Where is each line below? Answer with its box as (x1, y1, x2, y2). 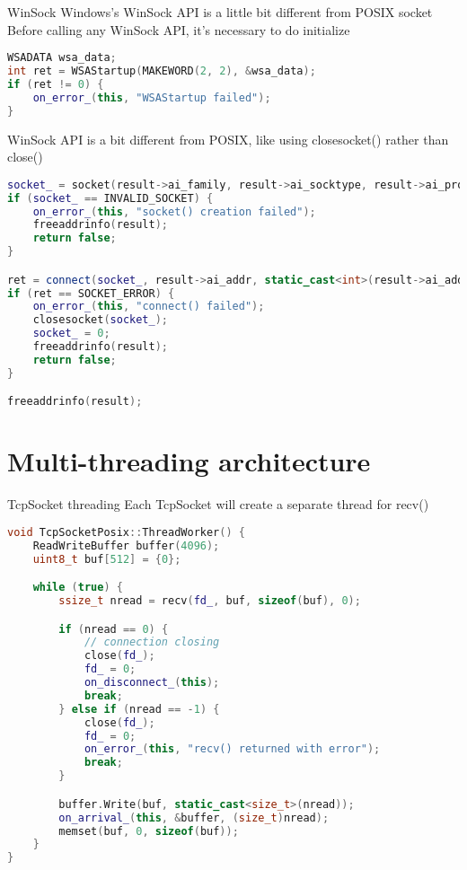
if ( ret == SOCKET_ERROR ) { (7, 286, 175, 300)
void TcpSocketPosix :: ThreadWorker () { (7, 525, 245, 539)
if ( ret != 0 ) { (7, 77, 104, 91)
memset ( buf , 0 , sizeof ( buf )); (58, 824, 239, 838)
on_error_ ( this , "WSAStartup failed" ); (32, 91, 271, 104)
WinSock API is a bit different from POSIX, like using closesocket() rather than (7, 129, 449, 148)
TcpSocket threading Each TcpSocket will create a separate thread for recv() (7, 495, 429, 514)
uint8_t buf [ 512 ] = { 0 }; (32, 552, 181, 566)
